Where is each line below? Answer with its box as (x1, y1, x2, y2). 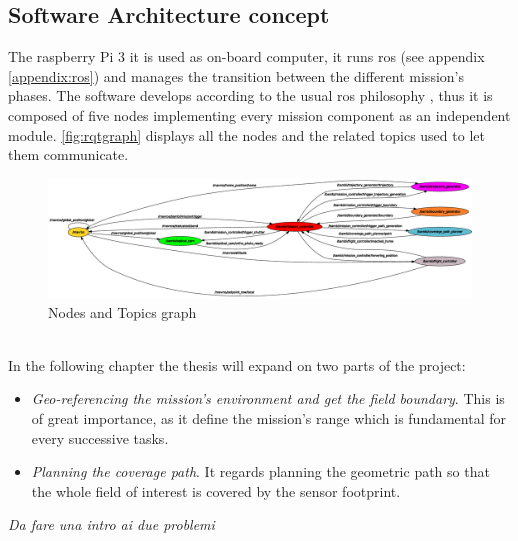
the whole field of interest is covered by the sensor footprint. (31, 480, 401, 501)
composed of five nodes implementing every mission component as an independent (8, 104, 511, 125)
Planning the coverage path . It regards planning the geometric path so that (31, 461, 490, 482)
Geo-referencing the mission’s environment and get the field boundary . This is (31, 388, 505, 409)
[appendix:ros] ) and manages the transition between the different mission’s (8, 65, 464, 86)
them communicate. (8, 144, 129, 165)
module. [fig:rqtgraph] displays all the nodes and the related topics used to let (8, 124, 485, 145)
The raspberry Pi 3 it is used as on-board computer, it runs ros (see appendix (8, 46, 485, 67)
